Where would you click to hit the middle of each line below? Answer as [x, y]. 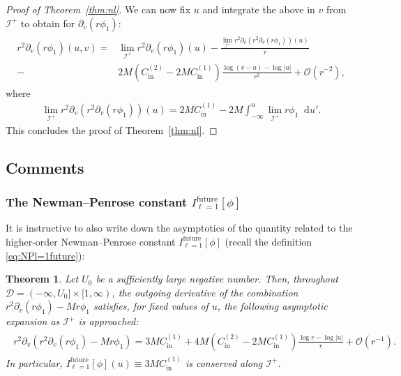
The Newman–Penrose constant [97, 202]
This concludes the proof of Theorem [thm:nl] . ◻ [112, 129]
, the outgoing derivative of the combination [205, 292]
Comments [45, 167]
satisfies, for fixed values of [151, 306]
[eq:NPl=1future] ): [45, 255]
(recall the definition [268, 241]
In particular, [34, 362]
